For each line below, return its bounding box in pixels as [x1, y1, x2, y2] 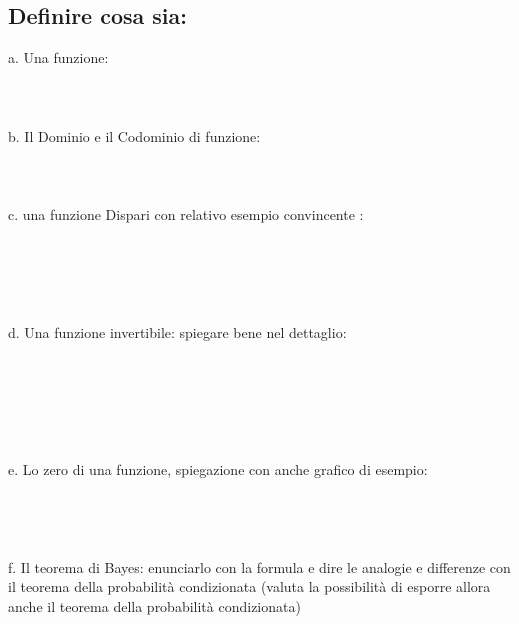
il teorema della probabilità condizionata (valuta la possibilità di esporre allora [8, 576, 491, 597]
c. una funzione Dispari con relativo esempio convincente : [8, 203, 364, 224]
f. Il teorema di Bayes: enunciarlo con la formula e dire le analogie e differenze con [8, 556, 511, 577]
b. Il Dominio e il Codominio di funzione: [8, 125, 261, 146]
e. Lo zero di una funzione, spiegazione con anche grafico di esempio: [8, 458, 428, 479]
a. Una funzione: [8, 47, 109, 68]
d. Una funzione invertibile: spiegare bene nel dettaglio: [8, 321, 347, 342]
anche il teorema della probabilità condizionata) [8, 595, 301, 616]
